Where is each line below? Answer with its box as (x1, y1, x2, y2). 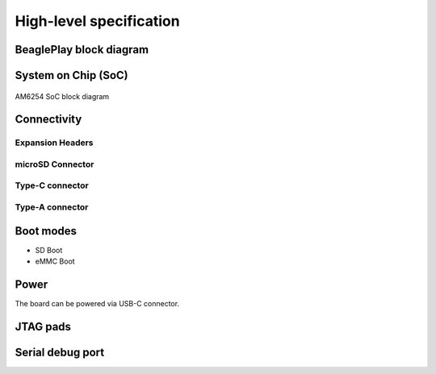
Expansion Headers (15, 137, 94, 148)
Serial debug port (15, 345, 105, 359)
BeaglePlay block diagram (15, 43, 149, 56)
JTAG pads (15, 319, 72, 334)
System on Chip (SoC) (15, 69, 128, 82)
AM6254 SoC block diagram (15, 91, 110, 101)
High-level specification (15, 12, 181, 30)
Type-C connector (15, 180, 89, 191)
